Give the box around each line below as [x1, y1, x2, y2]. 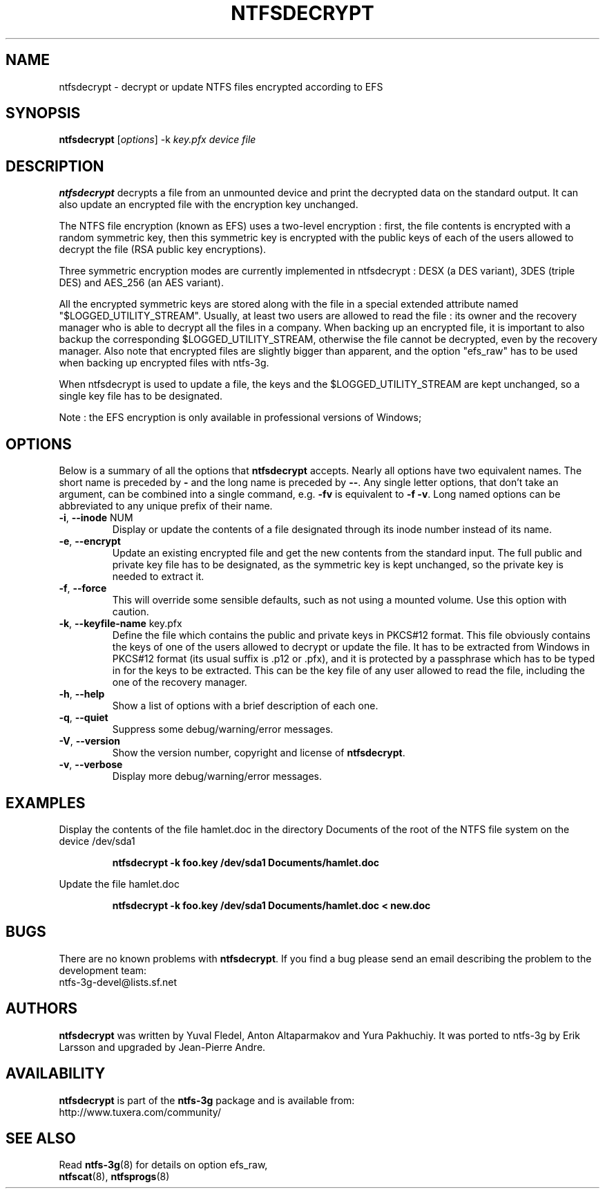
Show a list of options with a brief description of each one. [112, 700, 378, 712]
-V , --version [59, 735, 120, 747]
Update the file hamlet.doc [59, 877, 180, 890]
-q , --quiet [59, 711, 108, 724]
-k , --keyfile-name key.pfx [59, 617, 182, 630]
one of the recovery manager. [112, 676, 247, 689]
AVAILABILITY [6, 1065, 106, 1083]
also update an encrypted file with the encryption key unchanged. [59, 198, 358, 211]
